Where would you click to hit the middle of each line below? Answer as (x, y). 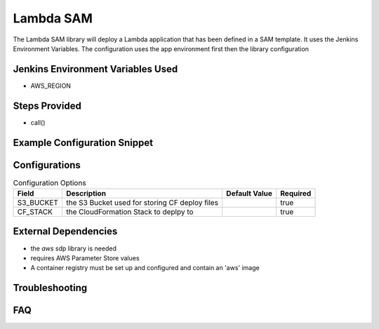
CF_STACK (35, 212)
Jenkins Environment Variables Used (95, 69)
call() (38, 122)
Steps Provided (47, 106)
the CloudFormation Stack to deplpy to (129, 212)
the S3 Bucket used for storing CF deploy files (142, 203)
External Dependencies (65, 231)
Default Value (249, 194)
